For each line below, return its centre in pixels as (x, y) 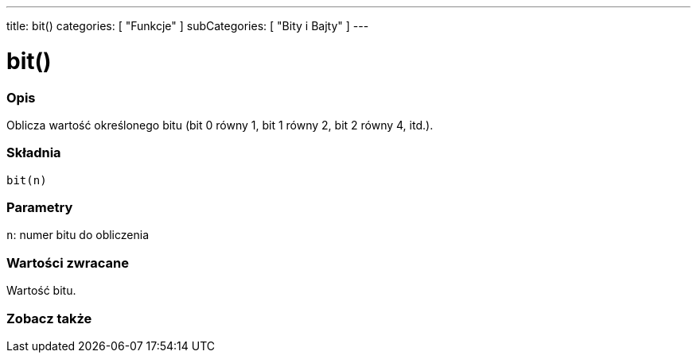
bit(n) (27, 180)
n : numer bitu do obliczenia (78, 235)
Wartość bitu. (41, 291)
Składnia (34, 153)
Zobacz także (49, 318)
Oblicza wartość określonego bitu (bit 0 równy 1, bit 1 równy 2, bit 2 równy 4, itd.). (220, 125)
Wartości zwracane (68, 262)
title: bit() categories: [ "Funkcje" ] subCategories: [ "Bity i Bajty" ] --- (188, 26)
